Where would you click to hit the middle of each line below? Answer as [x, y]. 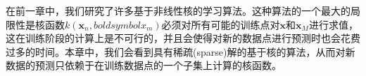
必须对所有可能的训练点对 [221, 24]
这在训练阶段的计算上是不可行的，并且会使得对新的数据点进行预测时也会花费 [183, 38]
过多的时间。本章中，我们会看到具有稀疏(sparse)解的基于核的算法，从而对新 [181, 51]
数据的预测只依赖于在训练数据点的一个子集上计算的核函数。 [144, 65]
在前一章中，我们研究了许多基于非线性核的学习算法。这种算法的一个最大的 [178, 10]
